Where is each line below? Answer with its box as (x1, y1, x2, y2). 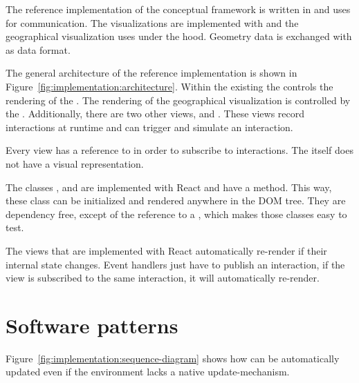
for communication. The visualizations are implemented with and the (6, 15, 299, 30)
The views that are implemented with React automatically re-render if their (6, 243, 327, 257)
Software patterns (6, 311, 178, 339)
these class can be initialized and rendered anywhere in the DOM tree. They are (6, 193, 346, 208)
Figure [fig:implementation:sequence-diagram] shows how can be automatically (6, 351, 340, 365)
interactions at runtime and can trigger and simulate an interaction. (6, 119, 293, 134)
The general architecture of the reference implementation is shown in (6, 66, 297, 80)
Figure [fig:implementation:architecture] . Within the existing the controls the (6, 79, 333, 93)
